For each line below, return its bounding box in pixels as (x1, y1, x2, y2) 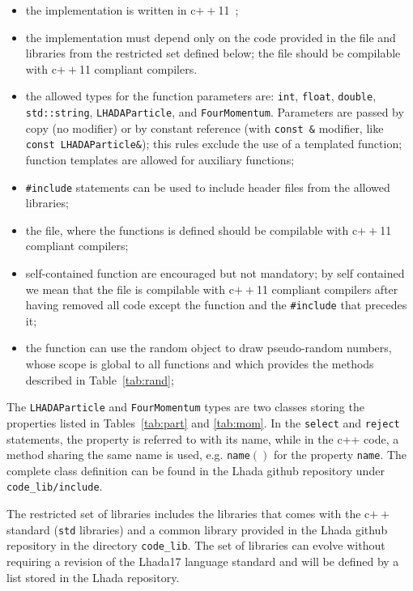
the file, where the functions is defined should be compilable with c (25, 221, 358, 238)
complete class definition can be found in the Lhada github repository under (6, 461, 385, 478)
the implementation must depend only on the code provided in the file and (25, 28, 396, 45)
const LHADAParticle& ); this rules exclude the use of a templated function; (25, 135, 402, 152)
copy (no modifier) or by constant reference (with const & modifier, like (25, 119, 384, 136)
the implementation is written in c (25, 2, 196, 18)
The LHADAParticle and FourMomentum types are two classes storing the (6, 398, 364, 415)
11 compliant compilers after (256, 280, 398, 297)
